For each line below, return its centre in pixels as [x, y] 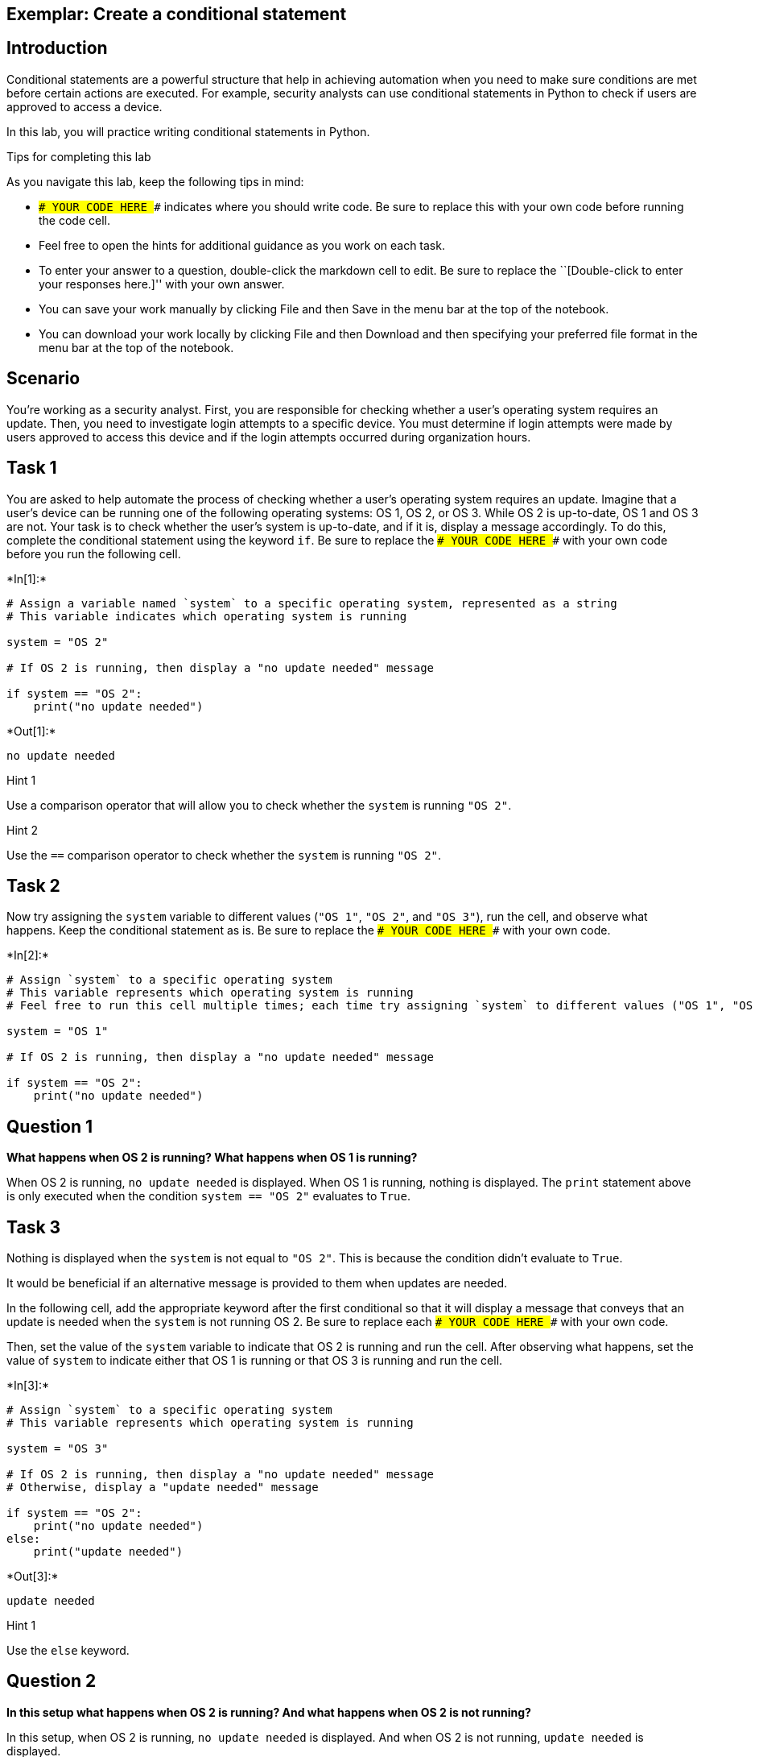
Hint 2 [23, 830]
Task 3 [34, 1227]
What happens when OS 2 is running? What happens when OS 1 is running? [212, 1158]
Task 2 [33, 885]
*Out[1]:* [31, 731]
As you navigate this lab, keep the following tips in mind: [155, 181]
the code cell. [74, 220]
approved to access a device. [85, 106]
